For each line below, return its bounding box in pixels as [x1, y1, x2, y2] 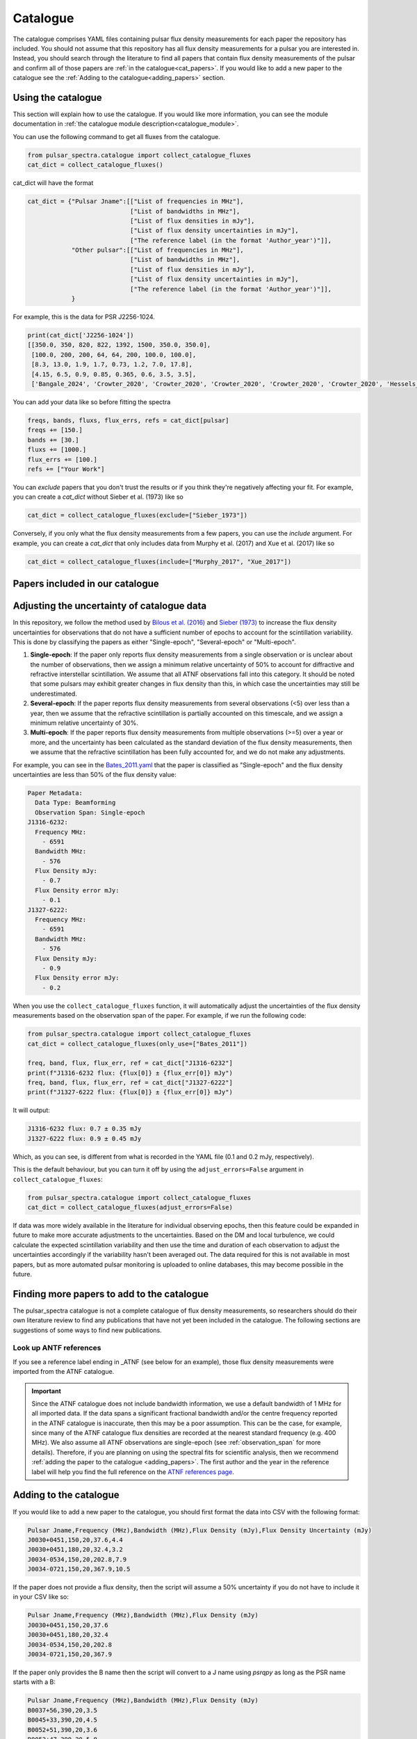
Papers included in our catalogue [13, 578, 159, 590]
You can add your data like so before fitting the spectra [13, 397, 171, 406]
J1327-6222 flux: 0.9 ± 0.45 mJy [27, 1135, 142, 1142]
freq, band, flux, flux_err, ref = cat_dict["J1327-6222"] [27, 1079, 233, 1087]
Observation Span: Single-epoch [35, 808, 145, 817]
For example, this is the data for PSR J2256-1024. [13, 313, 156, 321]
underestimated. [30, 689, 78, 698]
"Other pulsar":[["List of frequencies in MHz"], [71, 246, 244, 254]
